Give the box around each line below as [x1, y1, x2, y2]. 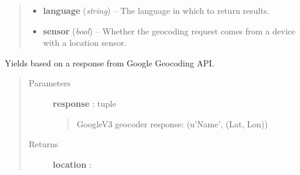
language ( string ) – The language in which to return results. [43, 4, 270, 16]
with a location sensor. [43, 36, 127, 49]
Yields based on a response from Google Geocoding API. [5, 56, 214, 69]
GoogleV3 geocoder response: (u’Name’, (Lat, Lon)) [77, 117, 268, 130]
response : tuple [52, 97, 116, 109]
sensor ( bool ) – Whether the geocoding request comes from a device [43, 24, 296, 37]
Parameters [28, 77, 70, 89]
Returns [28, 138, 58, 150]
